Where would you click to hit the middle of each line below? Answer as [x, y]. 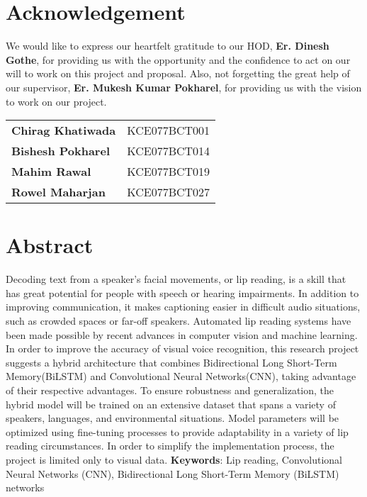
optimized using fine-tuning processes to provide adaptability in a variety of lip [177, 431]
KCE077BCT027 [169, 192]
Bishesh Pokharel [61, 151]
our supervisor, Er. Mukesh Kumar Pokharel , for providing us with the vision [184, 87]
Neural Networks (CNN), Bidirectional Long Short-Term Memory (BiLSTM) [173, 473]
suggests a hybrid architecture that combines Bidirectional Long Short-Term [171, 362]
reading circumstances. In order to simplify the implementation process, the [170, 446]
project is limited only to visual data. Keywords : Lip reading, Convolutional [174, 459]
